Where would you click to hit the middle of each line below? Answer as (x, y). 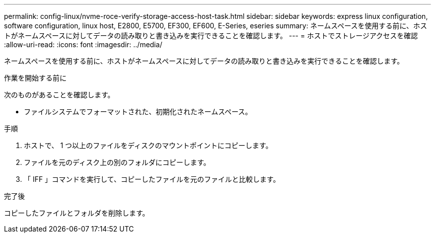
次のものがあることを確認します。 (59, 95)
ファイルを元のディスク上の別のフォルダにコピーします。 (117, 162)
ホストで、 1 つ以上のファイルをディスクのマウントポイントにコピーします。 (148, 145)
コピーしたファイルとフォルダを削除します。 (77, 213)
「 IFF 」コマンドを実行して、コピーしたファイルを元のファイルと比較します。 (152, 179)
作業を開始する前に (35, 78)
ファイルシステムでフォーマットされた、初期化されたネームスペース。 (138, 112)
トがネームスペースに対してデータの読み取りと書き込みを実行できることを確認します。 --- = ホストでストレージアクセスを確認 (211, 36)
